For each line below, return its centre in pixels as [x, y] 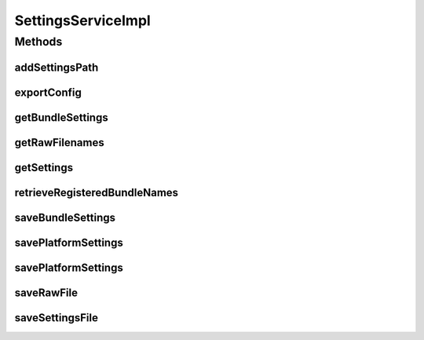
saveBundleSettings [65, 217]
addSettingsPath [57, 67]
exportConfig [48, 92]
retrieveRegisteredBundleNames [97, 192]
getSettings [44, 168]
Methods [38, 42]
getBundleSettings [62, 117]
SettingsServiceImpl [82, 20]
